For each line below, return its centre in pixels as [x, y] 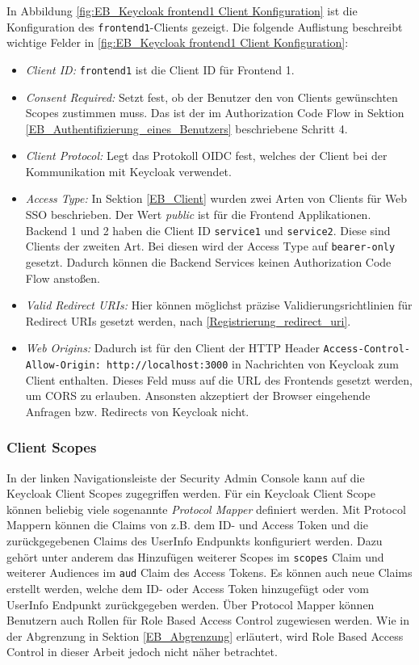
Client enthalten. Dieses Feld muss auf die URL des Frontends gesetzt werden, [219, 379]
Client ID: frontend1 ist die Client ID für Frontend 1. [160, 69]
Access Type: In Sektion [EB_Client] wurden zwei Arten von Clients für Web [216, 198]
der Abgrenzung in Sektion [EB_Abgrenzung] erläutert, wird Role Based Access [205, 636]
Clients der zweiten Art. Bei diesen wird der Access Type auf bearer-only [210, 246]
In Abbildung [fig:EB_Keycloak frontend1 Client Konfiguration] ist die [182, 11]
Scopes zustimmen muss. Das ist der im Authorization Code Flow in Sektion [215, 113]
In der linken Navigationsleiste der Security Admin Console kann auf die [186, 477]
